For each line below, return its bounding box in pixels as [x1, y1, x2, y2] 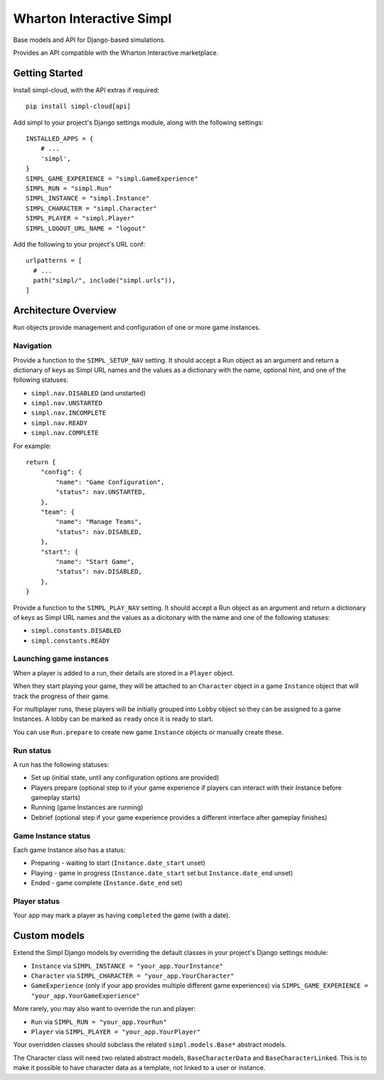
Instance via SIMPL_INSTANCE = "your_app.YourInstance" [31, 961, 223, 970]
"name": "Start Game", [55, 557, 135, 565]
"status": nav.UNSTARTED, [55, 488, 146, 496]
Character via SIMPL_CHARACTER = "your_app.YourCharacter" [31, 971, 235, 980]
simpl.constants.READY [31, 636, 110, 645]
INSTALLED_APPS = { [26, 135, 94, 143]
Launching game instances [13, 654, 110, 664]
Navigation [13, 341, 53, 351]
